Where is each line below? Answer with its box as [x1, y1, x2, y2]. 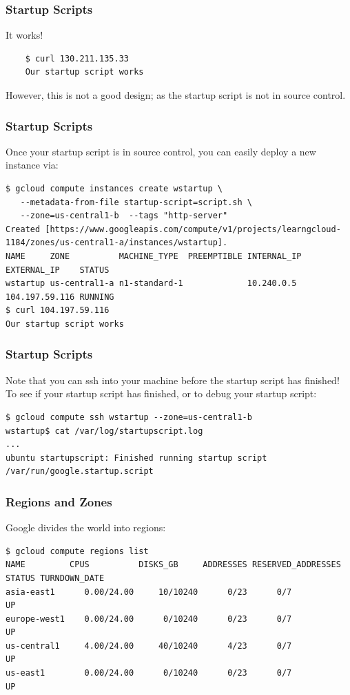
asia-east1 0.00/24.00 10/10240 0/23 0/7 [6, 587, 292, 597]
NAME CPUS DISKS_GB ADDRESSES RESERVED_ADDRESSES [6, 560, 341, 570]
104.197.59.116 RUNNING [6, 292, 114, 302]
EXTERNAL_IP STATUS [6, 265, 110, 275]
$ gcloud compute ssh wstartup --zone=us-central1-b [6, 412, 252, 422]
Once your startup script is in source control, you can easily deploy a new [6, 144, 316, 158]
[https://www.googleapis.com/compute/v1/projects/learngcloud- [45, 224, 341, 234]
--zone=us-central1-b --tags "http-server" [20, 211, 228, 221]
